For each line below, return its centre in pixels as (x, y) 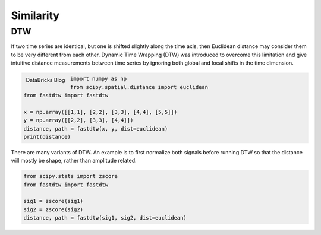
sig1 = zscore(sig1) (53, 201)
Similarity (35, 15)
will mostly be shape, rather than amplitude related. (74, 161)
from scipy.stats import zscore (71, 176)
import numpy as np (98, 79)
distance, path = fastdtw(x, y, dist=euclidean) (96, 128)
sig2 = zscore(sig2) (53, 209)
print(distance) (47, 137)
